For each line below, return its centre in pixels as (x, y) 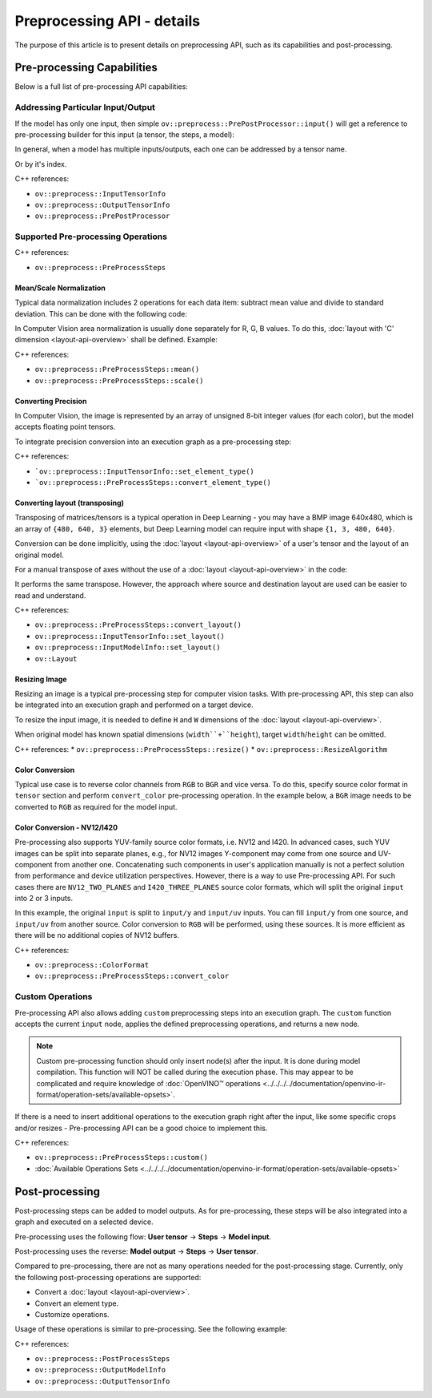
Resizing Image (41, 679)
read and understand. (50, 595)
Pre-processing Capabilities (86, 68)
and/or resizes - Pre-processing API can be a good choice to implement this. (141, 1128)
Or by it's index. (41, 164)
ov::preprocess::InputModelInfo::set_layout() (128, 648)
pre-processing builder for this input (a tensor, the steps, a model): (125, 134)
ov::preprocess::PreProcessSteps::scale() (119, 380)
